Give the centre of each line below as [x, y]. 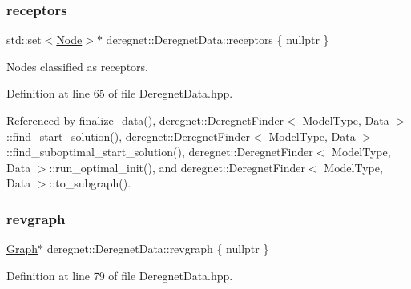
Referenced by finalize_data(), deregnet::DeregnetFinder [145, 120]
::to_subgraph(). [90, 183]
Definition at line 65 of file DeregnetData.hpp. [120, 93]
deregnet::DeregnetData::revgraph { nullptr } [158, 249]
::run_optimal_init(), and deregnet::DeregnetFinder [177, 167]
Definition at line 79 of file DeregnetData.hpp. [120, 275]
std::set [24, 40]
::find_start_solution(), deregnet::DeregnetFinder [129, 136]
